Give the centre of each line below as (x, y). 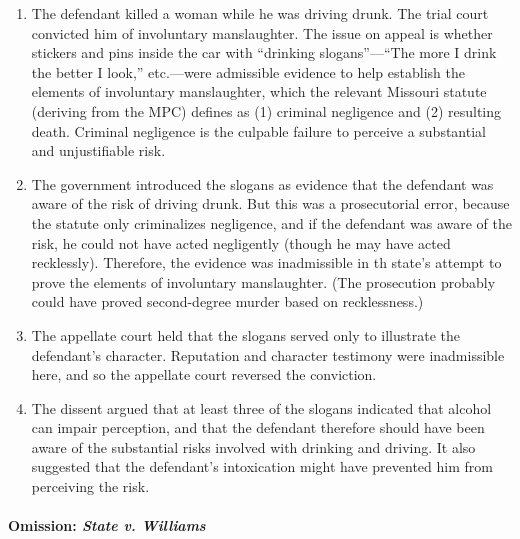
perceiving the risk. (90, 486)
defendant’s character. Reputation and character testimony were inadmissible (268, 354)
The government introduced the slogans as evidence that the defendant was (262, 183)
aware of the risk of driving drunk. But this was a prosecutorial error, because (270, 203)
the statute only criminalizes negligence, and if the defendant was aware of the (271, 222)
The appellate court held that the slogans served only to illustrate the (245, 334)
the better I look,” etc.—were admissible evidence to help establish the (248, 71)
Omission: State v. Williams (107, 525)
